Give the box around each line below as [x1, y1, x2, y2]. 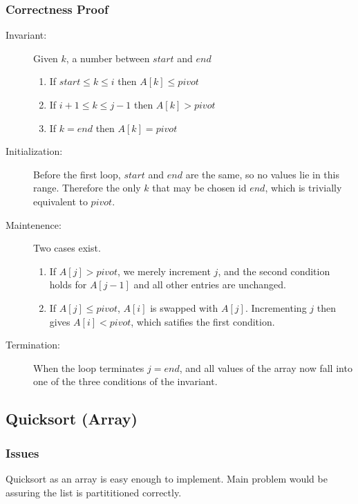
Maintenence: [6, 217, 62, 232]
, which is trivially [265, 180, 342, 195]
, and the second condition [218, 263, 330, 278]
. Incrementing [245, 300, 307, 315]
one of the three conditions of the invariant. [33, 374, 218, 389]
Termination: [6, 337, 61, 352]
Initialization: [6, 144, 63, 158]
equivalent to [33, 194, 88, 208]
